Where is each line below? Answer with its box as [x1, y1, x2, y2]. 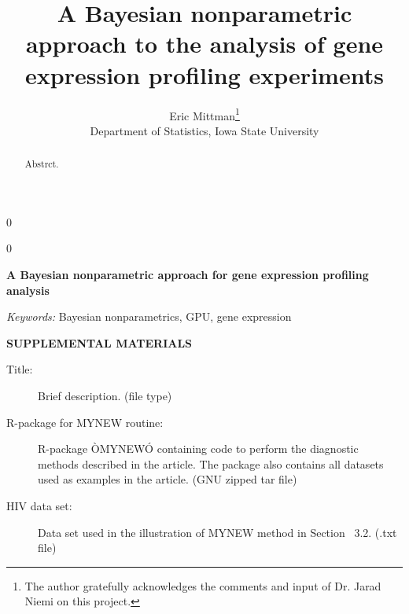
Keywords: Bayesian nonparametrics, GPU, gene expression [6, 308, 292, 325]
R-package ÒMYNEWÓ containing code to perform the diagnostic [38, 440, 359, 457]
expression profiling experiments [25, 58, 384, 90]
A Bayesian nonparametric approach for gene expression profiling [6, 266, 369, 282]
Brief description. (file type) [38, 387, 172, 403]
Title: [6, 361, 33, 377]
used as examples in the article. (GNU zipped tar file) [38, 471, 297, 487]
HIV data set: [6, 497, 72, 513]
